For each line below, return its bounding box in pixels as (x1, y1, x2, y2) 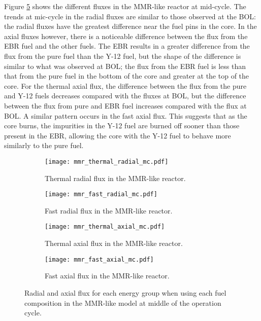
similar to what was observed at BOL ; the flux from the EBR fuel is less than (4, 60, 246, 71)
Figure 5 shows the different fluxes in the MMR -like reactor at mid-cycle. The (4, 1, 246, 11)
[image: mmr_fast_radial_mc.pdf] (45, 191, 157, 198)
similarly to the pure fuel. (4, 140, 84, 151)
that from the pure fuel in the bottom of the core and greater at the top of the (4, 70, 249, 81)
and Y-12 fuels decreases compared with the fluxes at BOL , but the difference (4, 90, 246, 101)
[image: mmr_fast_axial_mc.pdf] (45, 256, 154, 263)
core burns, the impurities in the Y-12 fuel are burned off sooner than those (4, 120, 240, 131)
